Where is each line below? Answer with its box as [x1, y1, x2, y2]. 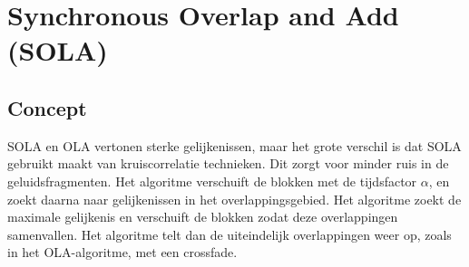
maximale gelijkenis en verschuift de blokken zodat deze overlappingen [7, 207, 398, 226]
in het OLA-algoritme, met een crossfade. [7, 243, 238, 262]
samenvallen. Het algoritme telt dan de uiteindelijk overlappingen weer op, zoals [7, 224, 452, 243]
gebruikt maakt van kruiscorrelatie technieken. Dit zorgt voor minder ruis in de [7, 154, 449, 173]
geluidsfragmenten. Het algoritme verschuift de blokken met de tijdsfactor [7, 171, 417, 190]
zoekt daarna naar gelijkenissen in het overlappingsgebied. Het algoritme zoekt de [7, 189, 462, 208]
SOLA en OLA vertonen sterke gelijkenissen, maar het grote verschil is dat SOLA [7, 136, 462, 155]
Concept [7, 93, 87, 121]
